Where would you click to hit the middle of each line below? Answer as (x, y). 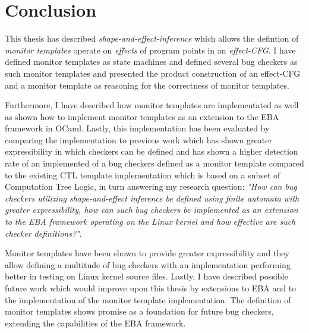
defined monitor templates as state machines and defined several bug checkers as (151, 62)
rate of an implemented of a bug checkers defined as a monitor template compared (154, 163)
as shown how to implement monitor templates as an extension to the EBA (142, 116)
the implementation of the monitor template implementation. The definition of (148, 299)
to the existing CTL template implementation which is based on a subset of (143, 175)
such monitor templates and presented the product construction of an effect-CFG (153, 73)
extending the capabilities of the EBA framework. (95, 323)
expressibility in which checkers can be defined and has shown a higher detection (152, 151)
